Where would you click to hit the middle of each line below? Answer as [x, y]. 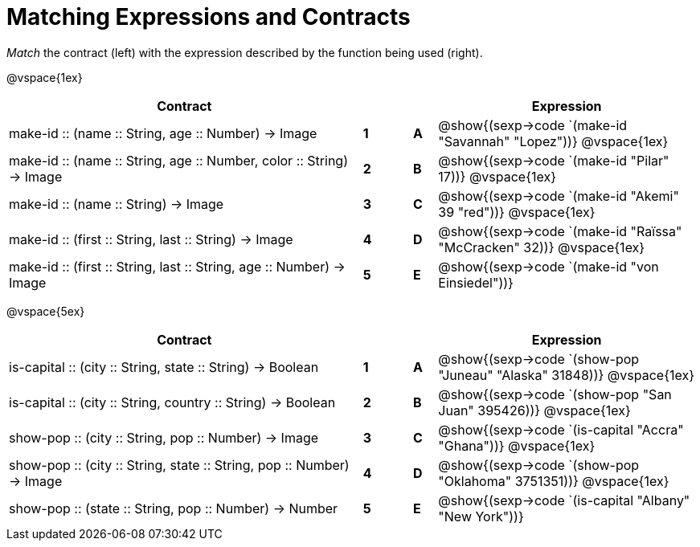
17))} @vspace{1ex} [497, 176]
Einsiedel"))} [476, 282]
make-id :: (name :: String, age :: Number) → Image [163, 133]
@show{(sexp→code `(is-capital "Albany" [564, 500]
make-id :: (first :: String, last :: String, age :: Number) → [177, 266]
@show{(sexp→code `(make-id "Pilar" [554, 160]
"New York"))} [481, 516]
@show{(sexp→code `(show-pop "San [555, 394]
